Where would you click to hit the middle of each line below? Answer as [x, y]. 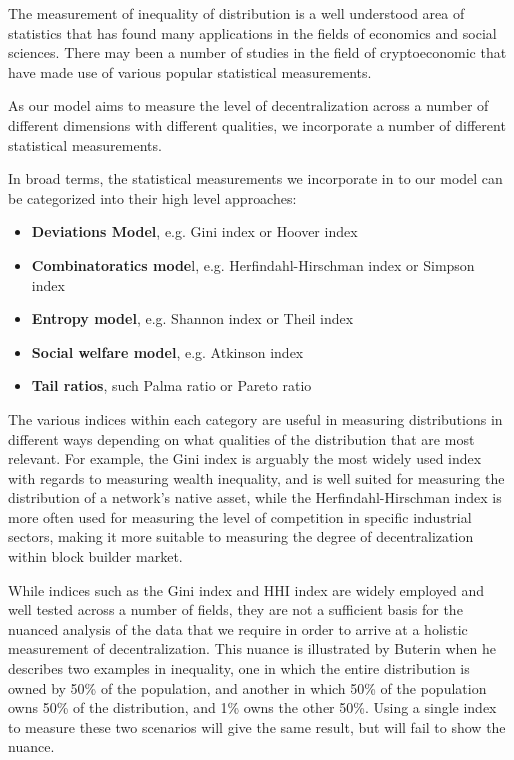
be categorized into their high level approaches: [152, 197]
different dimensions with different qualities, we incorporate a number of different [257, 124]
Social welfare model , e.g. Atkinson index [167, 351]
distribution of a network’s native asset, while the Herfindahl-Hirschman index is [255, 497]
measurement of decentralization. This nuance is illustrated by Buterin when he [252, 648]
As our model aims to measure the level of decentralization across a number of [248, 105]
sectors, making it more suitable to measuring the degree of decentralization [241, 536]
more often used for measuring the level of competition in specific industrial [240, 516]
